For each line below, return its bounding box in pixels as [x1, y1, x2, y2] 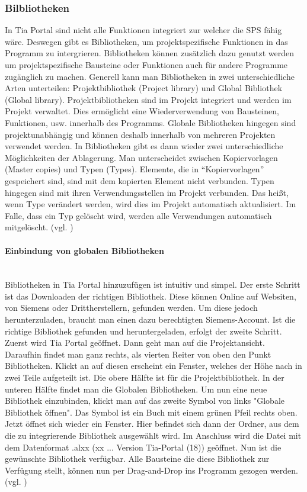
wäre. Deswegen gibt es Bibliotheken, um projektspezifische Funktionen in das [5, 35, 288, 47]
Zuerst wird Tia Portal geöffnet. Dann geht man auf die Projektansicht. [5, 336, 265, 349]
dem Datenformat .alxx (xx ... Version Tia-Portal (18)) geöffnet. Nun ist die [5, 440, 282, 453]
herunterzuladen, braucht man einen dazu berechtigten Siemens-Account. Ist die [5, 313, 296, 326]
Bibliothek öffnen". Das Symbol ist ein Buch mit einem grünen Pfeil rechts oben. [5, 406, 298, 418]
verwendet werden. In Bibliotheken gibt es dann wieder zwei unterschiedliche [5, 140, 283, 152]
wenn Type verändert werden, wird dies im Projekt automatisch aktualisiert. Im [5, 198, 296, 210]
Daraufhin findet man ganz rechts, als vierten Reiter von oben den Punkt [5, 348, 271, 360]
